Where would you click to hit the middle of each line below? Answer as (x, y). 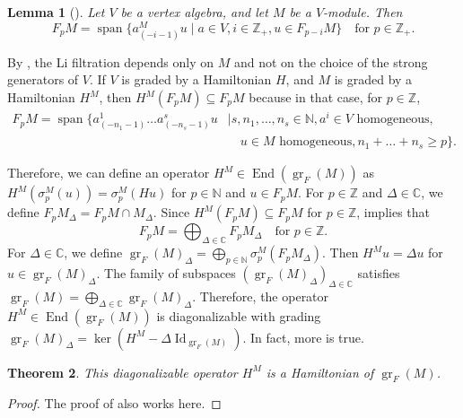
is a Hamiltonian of (320, 372)
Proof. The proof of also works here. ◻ (114, 403)
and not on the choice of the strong (331, 61)
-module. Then (363, 12)
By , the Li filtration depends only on (110, 61)
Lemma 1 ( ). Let (56, 12)
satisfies (379, 272)
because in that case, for (316, 97)
